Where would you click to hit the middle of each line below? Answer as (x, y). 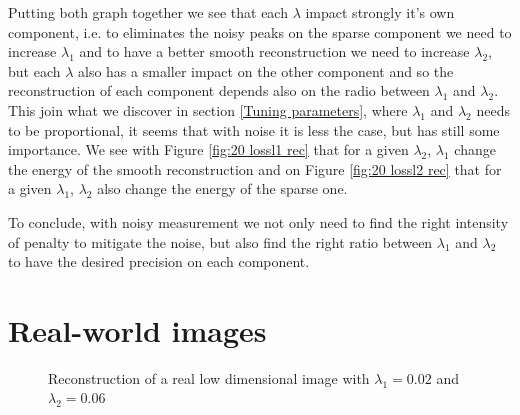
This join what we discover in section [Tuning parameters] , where (208, 109)
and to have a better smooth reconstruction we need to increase (274, 51)
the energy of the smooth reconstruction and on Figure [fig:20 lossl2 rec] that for (255, 168)
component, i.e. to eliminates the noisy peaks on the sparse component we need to (260, 31)
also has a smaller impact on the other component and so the (266, 70)
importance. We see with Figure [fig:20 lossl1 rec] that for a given (208, 149)
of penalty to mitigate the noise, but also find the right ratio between (220, 241)
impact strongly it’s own (380, 12)
